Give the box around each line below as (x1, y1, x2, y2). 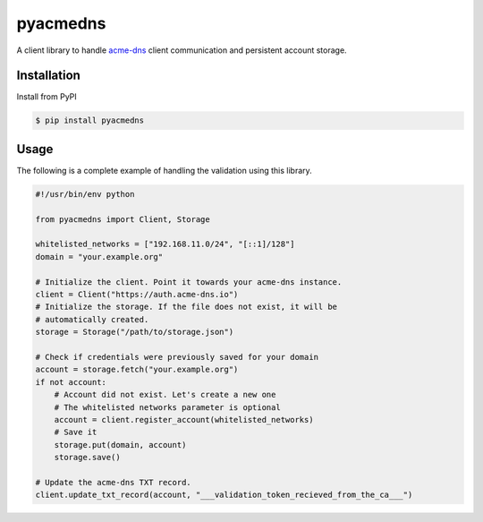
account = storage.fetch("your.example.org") (35, 364, 239, 375)
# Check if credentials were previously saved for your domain (35, 352, 319, 362)
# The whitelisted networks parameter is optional (54, 402, 281, 412)
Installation (16, 68, 80, 83)
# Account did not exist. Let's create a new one (54, 389, 276, 400)
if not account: (35, 377, 107, 387)
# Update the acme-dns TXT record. (35, 477, 191, 487)
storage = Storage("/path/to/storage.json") (35, 327, 234, 338)
